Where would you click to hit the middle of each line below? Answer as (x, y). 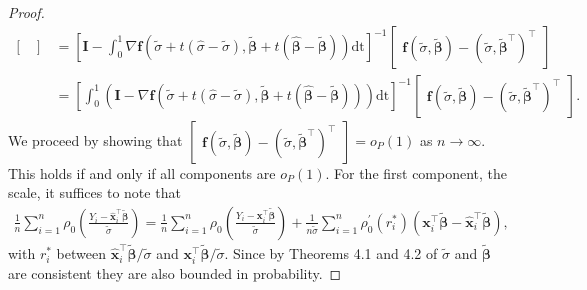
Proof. (26, 12)
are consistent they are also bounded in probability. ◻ (175, 273)
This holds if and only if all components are (142, 172)
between (81, 253)
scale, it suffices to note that (94, 192)
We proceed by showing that (95, 139)
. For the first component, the (416, 172)
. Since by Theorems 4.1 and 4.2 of (331, 253)
